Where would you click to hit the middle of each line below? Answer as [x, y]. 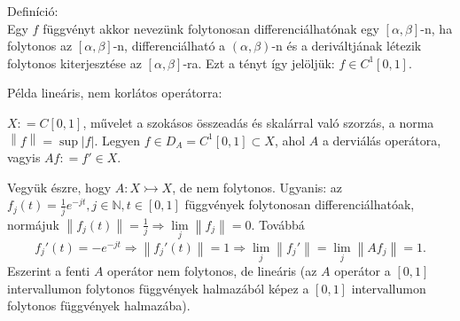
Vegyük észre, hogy [59, 187]
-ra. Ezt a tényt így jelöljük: [259, 63]
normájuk [33, 224]
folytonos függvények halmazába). [99, 305]
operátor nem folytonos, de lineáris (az [212, 271]
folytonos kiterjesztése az [74, 63]
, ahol [290, 140]
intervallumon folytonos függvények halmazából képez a [158, 288]
